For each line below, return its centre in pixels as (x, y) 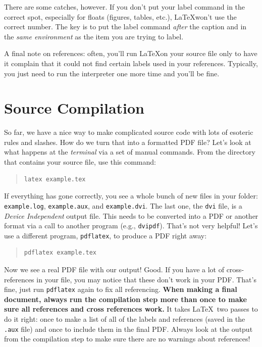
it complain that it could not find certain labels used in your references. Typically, (131, 63)
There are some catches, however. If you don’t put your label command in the (125, 7)
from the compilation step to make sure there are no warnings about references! (127, 339)
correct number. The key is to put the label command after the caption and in (125, 27)
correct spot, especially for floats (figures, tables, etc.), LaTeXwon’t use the (120, 16)
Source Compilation (74, 108)
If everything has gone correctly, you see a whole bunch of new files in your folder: (131, 196)
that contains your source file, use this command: (80, 162)
